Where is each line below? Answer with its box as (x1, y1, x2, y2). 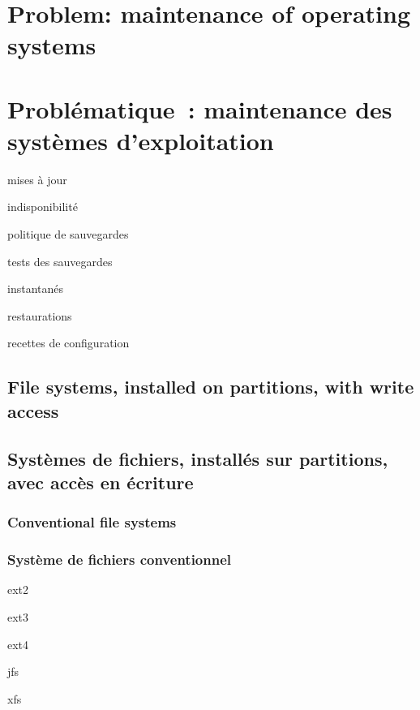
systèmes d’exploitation (7, 123, 274, 157)
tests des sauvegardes (7, 252, 113, 269)
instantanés (7, 280, 63, 297)
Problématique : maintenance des (7, 92, 392, 125)
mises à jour (7, 170, 67, 187)
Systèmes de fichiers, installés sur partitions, (7, 445, 388, 471)
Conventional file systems (7, 512, 177, 532)
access (7, 398, 59, 423)
